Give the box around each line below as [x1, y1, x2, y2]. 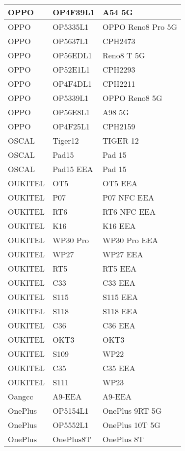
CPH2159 [102, 121, 135, 132]
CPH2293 [102, 64, 135, 75]
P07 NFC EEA [102, 192, 154, 203]
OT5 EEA [102, 177, 138, 189]
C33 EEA [102, 277, 135, 288]
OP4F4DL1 [53, 78, 92, 89]
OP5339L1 [53, 92, 89, 103]
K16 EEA [102, 220, 136, 231]
